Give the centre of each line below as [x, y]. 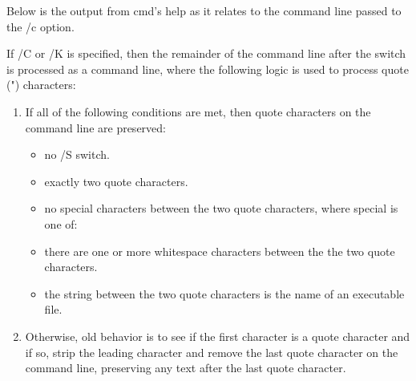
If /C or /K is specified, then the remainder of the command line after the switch [206, 53]
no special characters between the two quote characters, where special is [221, 208]
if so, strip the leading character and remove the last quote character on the [212, 352]
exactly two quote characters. [116, 181]
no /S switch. [77, 154]
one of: [61, 223]
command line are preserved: [95, 127]
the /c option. [40, 26]
